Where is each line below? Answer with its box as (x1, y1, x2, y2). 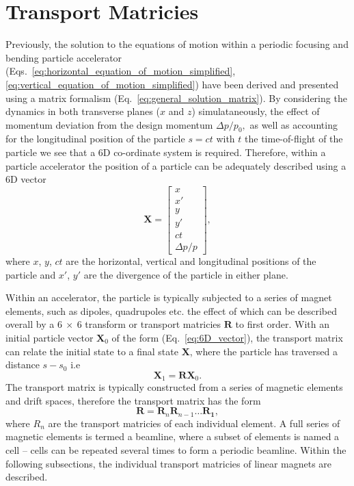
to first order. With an (235, 317, 330, 331)
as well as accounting (249, 117, 338, 131)
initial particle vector (5, 331, 94, 345)
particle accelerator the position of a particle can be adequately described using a (5, 158, 346, 172)
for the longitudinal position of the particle (5, 131, 185, 146)
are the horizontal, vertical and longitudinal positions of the (66, 254, 316, 268)
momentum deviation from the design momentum (5, 117, 213, 131)
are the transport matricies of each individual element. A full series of (48, 415, 340, 430)
